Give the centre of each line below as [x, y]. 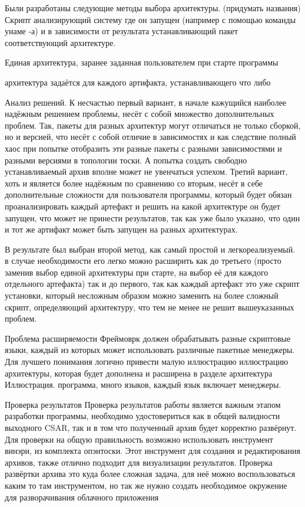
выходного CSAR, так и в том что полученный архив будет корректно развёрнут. [151, 427]
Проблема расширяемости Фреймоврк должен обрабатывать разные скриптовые [148, 338]
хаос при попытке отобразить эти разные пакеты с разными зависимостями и [143, 148]
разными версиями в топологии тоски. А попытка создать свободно [126, 160]
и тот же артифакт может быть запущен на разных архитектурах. [121, 229]
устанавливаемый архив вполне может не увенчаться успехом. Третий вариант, [146, 171]
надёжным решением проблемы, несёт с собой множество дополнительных [140, 114]
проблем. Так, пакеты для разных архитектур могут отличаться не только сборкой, [153, 125]
